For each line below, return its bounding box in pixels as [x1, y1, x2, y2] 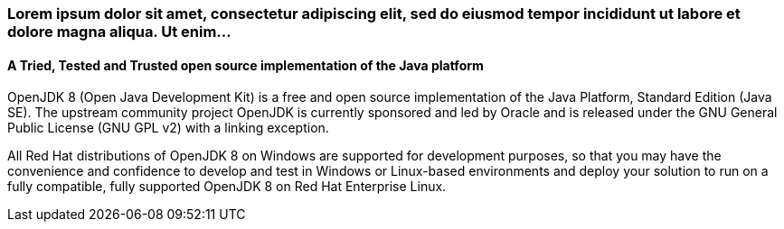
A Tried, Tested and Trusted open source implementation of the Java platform [7, 57, 484, 73]
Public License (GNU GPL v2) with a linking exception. [7, 120, 329, 136]
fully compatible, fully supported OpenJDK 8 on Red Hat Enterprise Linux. [7, 179, 447, 195]
